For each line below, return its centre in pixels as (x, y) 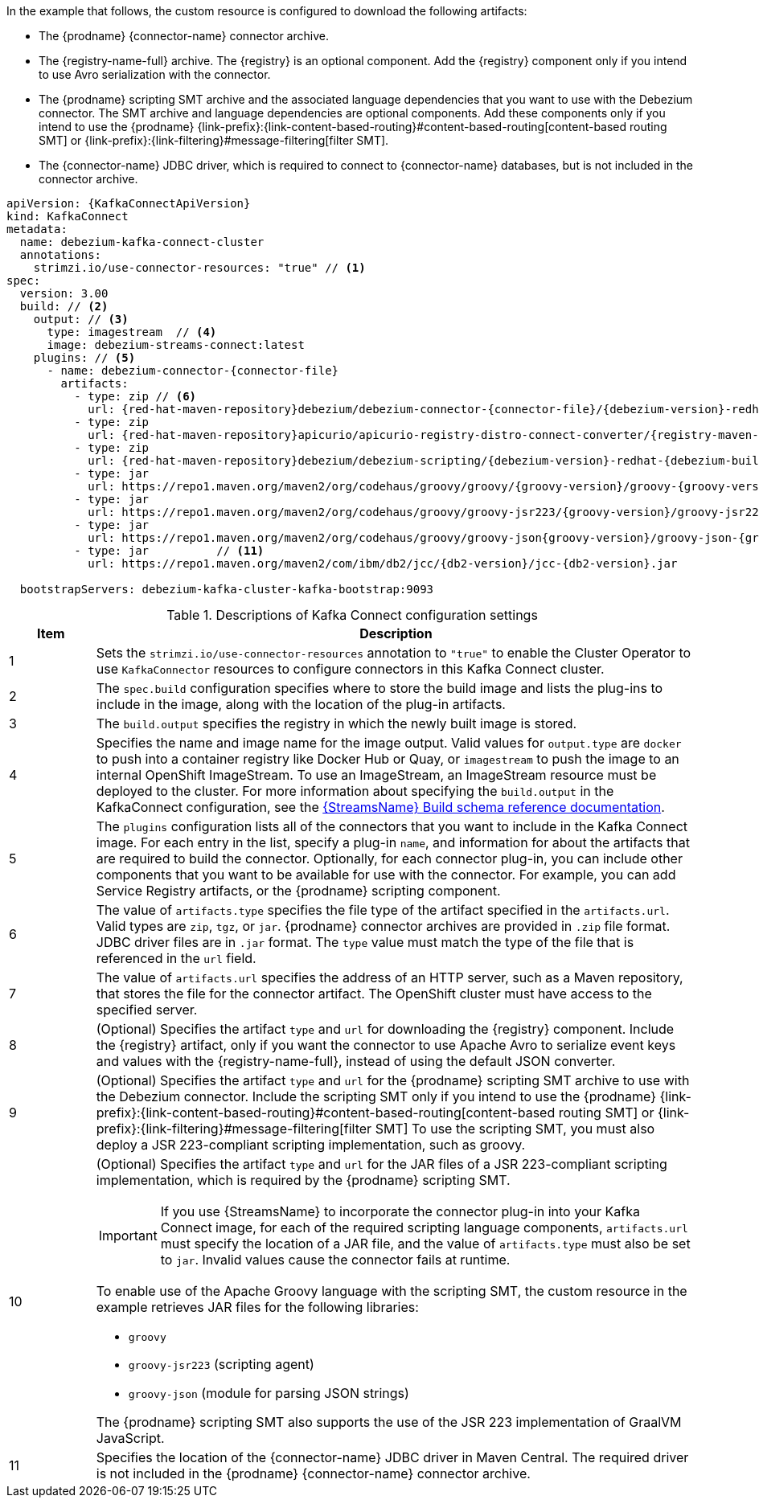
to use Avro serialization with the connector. (155, 74)
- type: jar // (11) (169, 551)
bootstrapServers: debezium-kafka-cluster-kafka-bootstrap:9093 (227, 589)
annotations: (61, 255)
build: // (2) (64, 306)
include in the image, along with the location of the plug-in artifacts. (301, 704)
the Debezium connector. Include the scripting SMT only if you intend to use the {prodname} (376, 1096)
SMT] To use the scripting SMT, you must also (515, 1129)
